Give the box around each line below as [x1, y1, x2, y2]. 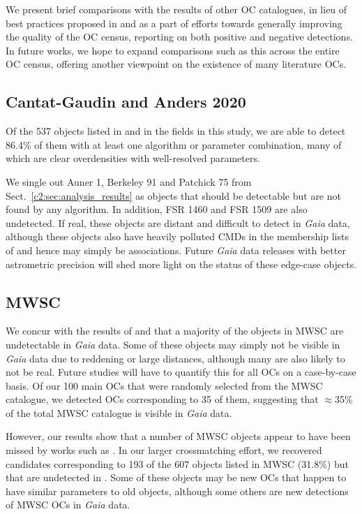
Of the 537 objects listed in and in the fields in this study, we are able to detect [6, 124, 346, 138]
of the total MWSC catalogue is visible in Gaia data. [6, 405, 232, 420]
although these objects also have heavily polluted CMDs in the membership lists [6, 229, 349, 244]
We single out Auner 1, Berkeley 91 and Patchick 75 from [6, 174, 252, 189]
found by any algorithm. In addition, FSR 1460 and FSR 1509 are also [6, 202, 308, 216]
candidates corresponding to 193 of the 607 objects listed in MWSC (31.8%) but [6, 456, 349, 471]
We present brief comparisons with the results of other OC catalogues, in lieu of [6, 2, 347, 16]
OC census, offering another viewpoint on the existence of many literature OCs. [6, 57, 347, 71]
